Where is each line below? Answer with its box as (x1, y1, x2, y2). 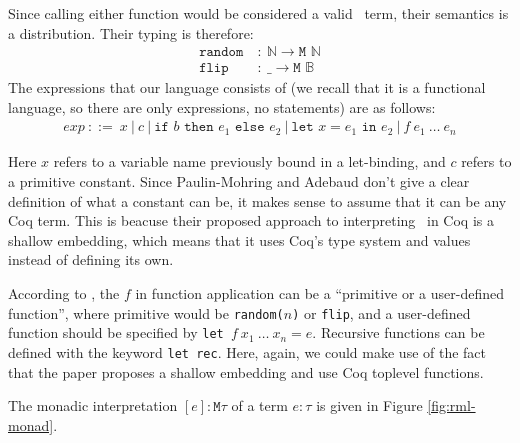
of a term (231, 395, 288, 416)
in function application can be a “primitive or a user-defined (135, 283, 504, 304)
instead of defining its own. (8, 249, 174, 270)
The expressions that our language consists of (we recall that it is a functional (8, 77, 486, 98)
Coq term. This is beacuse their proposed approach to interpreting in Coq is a (8, 210, 494, 231)
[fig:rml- (427, 395, 476, 416)
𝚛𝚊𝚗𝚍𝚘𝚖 (199, 45, 244, 60)
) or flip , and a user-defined (292, 302, 471, 323)
